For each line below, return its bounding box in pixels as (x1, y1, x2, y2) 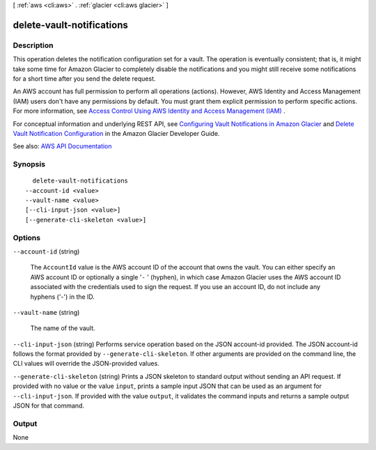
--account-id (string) (13, 247, 80, 256)
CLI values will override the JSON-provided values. (13, 359, 159, 368)
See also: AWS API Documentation (13, 142, 112, 150)
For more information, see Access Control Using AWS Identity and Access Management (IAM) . (13, 107, 285, 115)
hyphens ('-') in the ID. (30, 293, 95, 301)
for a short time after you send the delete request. (13, 74, 156, 83)
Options (13, 233, 41, 242)
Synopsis (13, 160, 45, 169)
